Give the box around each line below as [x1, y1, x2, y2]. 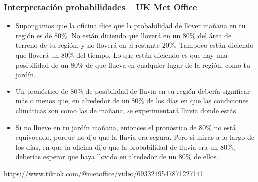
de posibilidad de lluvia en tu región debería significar [85, 86, 250, 96]
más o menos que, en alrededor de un [15, 95, 129, 106]
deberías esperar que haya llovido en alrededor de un [15, 151, 177, 162]
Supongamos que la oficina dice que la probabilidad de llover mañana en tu [15, 20, 246, 31]
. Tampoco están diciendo [175, 40, 254, 50]
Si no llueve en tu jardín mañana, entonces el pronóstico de [15, 122, 197, 132]
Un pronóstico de [15, 86, 68, 96]
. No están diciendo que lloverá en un [67, 30, 181, 40]
